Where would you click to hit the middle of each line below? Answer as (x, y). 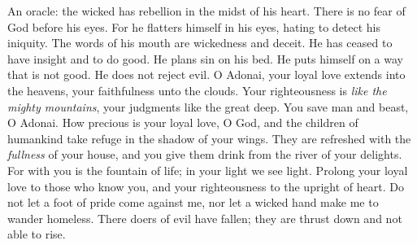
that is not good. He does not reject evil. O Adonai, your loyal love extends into (206, 74)
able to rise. (37, 234)
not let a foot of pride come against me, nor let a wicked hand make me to (193, 202)
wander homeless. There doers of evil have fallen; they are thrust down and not (205, 218)
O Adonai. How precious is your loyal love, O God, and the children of (183, 122)
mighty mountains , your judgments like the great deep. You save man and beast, (208, 106)
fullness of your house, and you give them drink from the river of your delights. (205, 154)
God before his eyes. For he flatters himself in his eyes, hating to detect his (194, 26)
